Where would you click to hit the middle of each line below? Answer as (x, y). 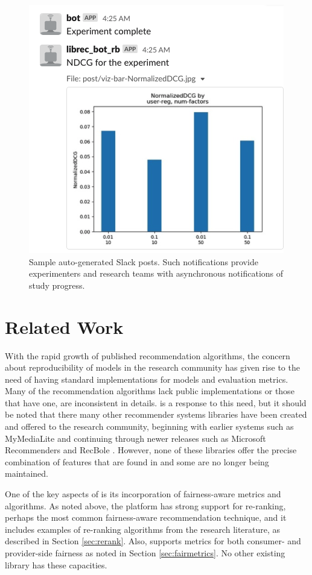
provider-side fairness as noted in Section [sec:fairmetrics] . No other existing (145, 553)
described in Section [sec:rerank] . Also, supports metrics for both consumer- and (153, 541)
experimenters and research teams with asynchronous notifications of (156, 273)
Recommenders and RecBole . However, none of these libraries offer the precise (151, 450)
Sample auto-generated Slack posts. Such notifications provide (144, 261)
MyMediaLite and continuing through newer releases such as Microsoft (135, 438)
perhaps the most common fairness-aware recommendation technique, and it (146, 517)
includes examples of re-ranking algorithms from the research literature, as (143, 529)
